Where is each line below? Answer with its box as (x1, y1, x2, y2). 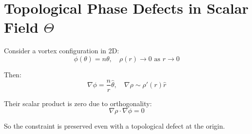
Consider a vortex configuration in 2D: (4, 45, 119, 56)
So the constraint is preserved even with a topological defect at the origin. (4, 121, 225, 131)
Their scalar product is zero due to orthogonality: (4, 98, 152, 108)
